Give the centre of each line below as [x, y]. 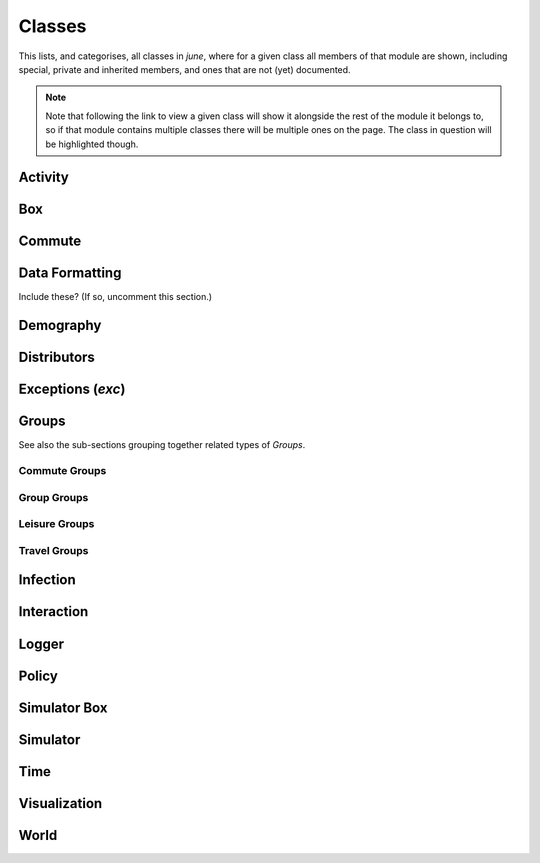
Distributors [56, 357]
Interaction [53, 611]
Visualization [60, 803]
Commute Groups [62, 471]
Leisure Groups [56, 524]
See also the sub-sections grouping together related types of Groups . [162, 445]
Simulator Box [63, 707]
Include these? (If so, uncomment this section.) [115, 297]
